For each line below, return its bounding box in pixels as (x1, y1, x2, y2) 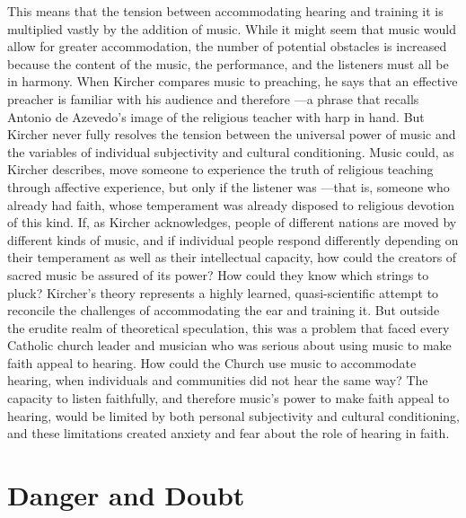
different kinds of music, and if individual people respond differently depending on (7, 230, 459, 249)
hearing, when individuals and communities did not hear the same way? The (7, 371, 428, 390)
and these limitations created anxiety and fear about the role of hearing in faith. (7, 424, 450, 443)
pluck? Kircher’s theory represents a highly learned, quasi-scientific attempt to (7, 283, 439, 302)
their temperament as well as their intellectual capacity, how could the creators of (7, 248, 457, 267)
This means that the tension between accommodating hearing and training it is (7, 2, 444, 20)
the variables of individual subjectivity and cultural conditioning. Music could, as (7, 142, 454, 161)
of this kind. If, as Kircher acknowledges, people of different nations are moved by (7, 213, 457, 232)
